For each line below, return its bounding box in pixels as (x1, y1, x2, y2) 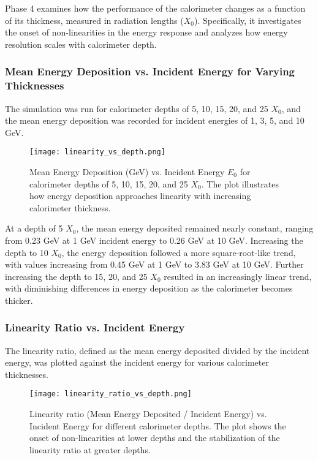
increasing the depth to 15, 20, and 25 (5, 270, 148, 282)
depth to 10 (5, 246, 48, 258)
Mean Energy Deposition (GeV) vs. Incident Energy (29, 165, 225, 178)
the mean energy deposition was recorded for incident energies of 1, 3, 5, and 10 (5, 114, 305, 127)
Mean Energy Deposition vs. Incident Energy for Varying (5, 64, 295, 79)
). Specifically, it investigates (194, 13, 301, 26)
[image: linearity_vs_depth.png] (29, 148, 165, 157)
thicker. (5, 293, 33, 306)
